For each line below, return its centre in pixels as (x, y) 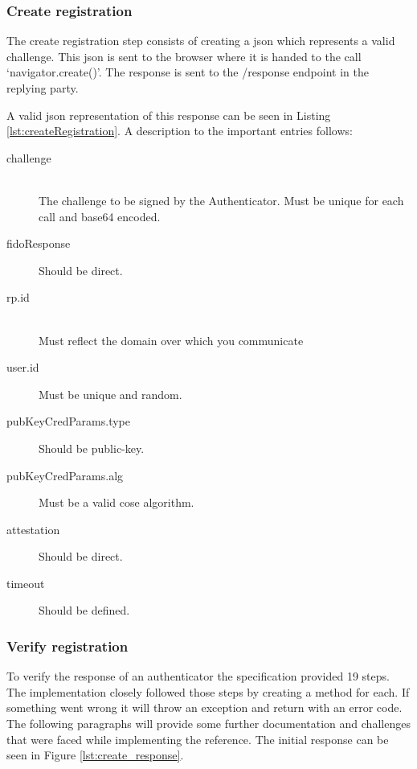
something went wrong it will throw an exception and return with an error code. (204, 707)
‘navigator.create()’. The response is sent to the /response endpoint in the (188, 72)
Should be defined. (84, 610)
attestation (33, 529)
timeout (26, 583)
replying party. (43, 88)
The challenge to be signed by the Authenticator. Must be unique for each (221, 200)
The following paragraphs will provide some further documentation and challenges (208, 724)
